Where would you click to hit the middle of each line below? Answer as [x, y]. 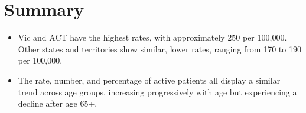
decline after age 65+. [58, 103]
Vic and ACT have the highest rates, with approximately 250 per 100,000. [152, 37]
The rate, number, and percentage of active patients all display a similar [149, 80]
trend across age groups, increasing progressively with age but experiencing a [157, 92]
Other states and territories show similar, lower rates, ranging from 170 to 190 [159, 49]
